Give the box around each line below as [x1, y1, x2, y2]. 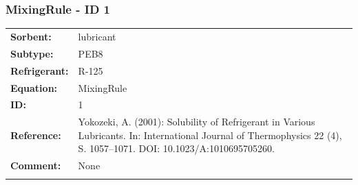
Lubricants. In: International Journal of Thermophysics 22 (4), [78, 127, 342, 142]
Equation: [10, 80, 58, 95]
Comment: [10, 158, 61, 173]
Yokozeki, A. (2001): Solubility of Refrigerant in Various [78, 114, 315, 129]
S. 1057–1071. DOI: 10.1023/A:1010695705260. [78, 141, 275, 156]
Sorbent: [10, 29, 52, 43]
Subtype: [10, 46, 54, 60]
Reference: [10, 127, 61, 142]
